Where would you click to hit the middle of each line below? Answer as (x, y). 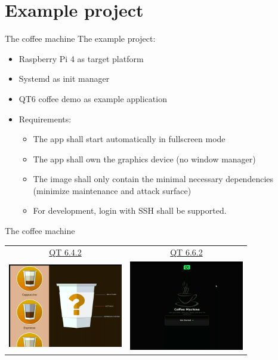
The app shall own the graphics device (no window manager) (144, 159)
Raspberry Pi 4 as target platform (81, 58)
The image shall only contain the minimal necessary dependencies (153, 179)
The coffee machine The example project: (80, 39)
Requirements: (45, 119)
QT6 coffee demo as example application (93, 98)
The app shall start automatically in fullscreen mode (129, 139)
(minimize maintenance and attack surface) (112, 190)
